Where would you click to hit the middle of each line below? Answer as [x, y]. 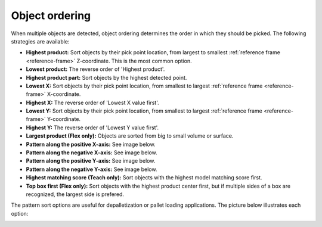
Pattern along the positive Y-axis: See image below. [91, 161]
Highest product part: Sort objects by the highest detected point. [106, 77]
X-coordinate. [64, 94]
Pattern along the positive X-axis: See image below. [91, 144]
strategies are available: [40, 41]
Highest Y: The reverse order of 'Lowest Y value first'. [92, 128]
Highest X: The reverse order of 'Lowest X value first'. [92, 102]
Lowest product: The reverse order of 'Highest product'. [95, 69]
